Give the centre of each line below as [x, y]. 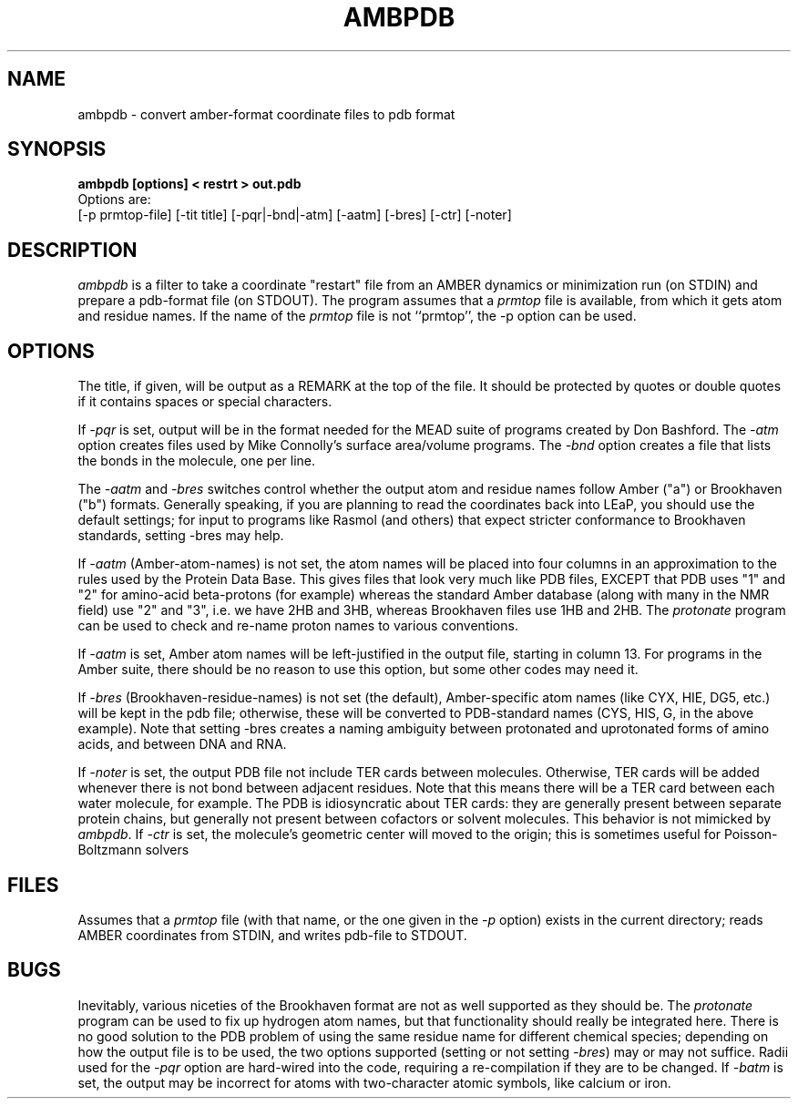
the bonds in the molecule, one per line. [197, 461]
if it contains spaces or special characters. [205, 402]
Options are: [114, 200]
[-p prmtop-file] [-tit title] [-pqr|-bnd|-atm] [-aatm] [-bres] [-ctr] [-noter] [295, 215]
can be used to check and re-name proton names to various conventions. [298, 626]
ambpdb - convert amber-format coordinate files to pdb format [266, 114]
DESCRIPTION [72, 250]
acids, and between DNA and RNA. [182, 744]
